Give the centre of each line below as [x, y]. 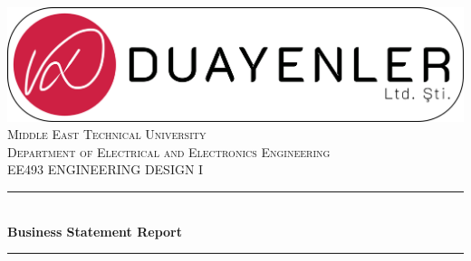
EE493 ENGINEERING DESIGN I [106, 169]
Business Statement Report [95, 231]
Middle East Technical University [107, 134]
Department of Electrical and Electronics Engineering [169, 151]
